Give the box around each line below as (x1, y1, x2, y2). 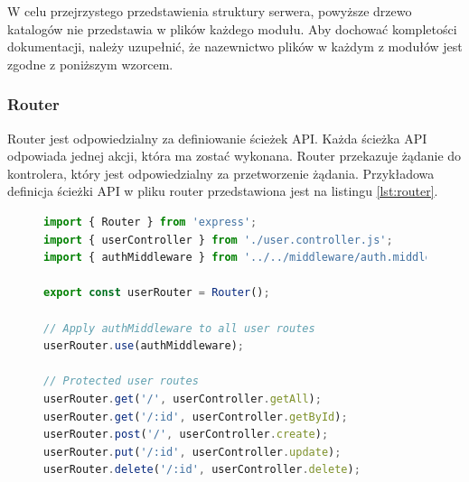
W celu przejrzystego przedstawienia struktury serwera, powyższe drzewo (7, 2, 412, 20)
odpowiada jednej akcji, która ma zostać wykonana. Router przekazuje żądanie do (7, 146, 462, 165)
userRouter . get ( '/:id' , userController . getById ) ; (43, 410, 348, 423)
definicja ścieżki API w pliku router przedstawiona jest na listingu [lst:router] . (7, 181, 438, 200)
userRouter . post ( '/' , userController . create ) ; (43, 428, 329, 441)
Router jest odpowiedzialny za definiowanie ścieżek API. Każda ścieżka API (7, 128, 427, 147)
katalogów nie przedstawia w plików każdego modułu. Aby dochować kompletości (7, 19, 457, 38)
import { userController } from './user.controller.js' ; (43, 233, 393, 246)
